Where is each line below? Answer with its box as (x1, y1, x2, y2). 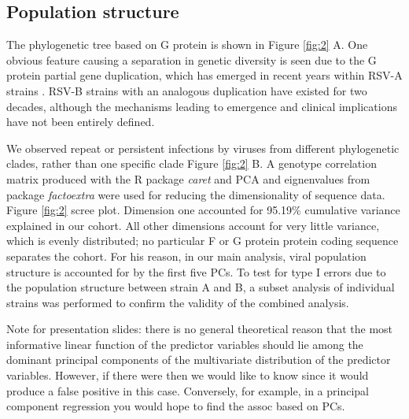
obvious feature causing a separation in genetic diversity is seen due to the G (6, 51, 377, 68)
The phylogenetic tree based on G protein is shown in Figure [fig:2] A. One (6, 36, 368, 53)
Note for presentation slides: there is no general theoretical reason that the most (6, 321, 393, 337)
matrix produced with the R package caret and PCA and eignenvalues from (6, 170, 370, 187)
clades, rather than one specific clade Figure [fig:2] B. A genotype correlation (6, 155, 377, 172)
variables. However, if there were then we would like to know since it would (6, 367, 369, 384)
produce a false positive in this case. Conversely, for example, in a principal (6, 382, 369, 399)
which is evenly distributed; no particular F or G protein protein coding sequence (6, 232, 399, 249)
